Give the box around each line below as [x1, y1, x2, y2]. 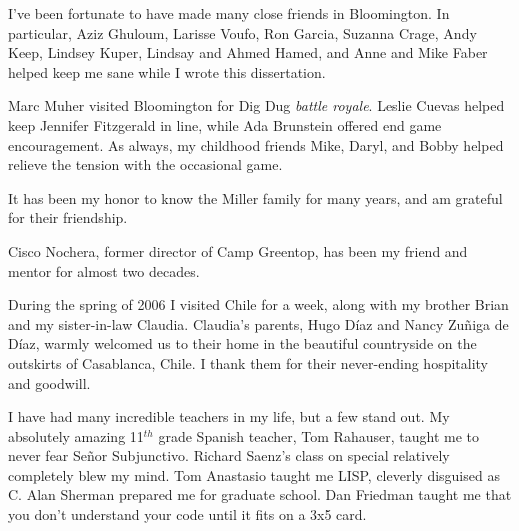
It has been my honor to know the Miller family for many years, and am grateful [8, 187, 503, 208]
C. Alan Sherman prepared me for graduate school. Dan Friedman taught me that [8, 484, 512, 505]
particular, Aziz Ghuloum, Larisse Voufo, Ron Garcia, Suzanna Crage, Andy [8, 22, 477, 43]
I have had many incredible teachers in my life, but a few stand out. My [8, 406, 450, 427]
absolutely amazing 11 [8, 425, 144, 446]
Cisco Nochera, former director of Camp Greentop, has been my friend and [8, 240, 468, 261]
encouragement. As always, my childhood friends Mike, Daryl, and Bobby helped [8, 134, 504, 155]
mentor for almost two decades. [8, 260, 200, 281]
